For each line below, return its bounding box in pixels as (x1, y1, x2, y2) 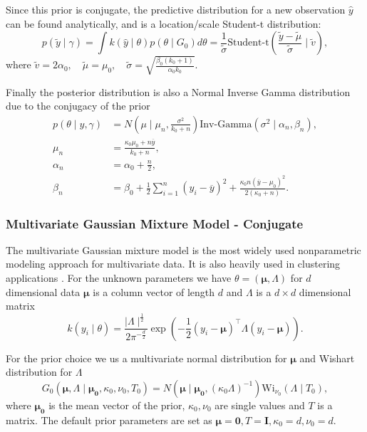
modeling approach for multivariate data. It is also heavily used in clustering (6, 256, 341, 271)
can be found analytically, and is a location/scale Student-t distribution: (6, 16, 321, 31)
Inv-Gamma (200, 119, 252, 130)
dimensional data (6, 284, 81, 299)
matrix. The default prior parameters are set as (6, 412, 212, 427)
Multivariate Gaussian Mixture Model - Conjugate (6, 214, 304, 232)
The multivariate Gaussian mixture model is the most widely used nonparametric (6, 242, 361, 257)
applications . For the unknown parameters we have (6, 270, 232, 285)
